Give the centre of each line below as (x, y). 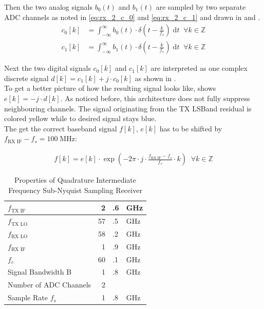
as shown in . (155, 78)
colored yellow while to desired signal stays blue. (80, 118)
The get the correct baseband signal (61, 128)
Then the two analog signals (49, 7)
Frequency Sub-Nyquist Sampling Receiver (75, 190)
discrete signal (26, 78)
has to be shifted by (191, 128)
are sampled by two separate (201, 7)
